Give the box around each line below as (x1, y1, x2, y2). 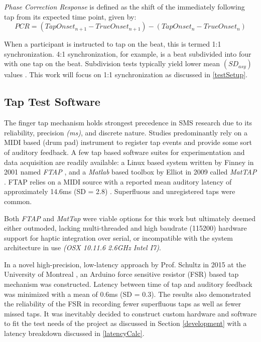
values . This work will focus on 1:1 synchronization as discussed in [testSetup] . (4, 69, 247, 80)
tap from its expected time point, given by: (4, 11, 137, 22)
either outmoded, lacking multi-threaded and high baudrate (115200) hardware (4, 223, 247, 233)
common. (4, 196, 32, 206)
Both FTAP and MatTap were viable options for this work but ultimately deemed (4, 213, 256, 223)
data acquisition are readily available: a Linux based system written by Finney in (4, 156, 254, 167)
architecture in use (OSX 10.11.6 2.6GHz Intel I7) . (4, 242, 161, 253)
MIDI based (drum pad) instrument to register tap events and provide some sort (4, 137, 252, 147)
